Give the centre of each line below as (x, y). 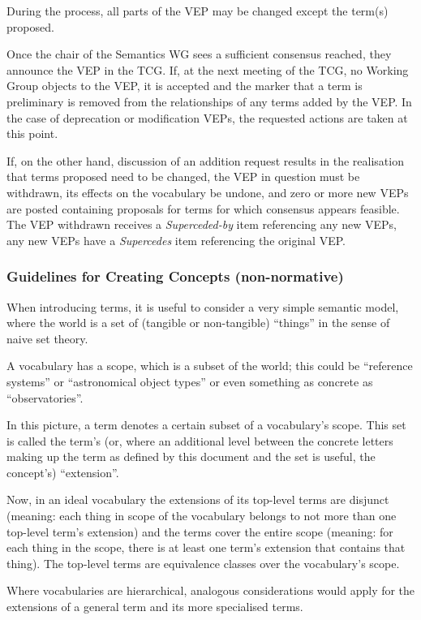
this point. (32, 133)
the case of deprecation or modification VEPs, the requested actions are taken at (207, 117)
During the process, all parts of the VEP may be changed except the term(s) (198, 11)
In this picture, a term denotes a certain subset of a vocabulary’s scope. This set (206, 425)
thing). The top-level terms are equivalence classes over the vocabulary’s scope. (203, 563)
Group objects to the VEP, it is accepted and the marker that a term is (185, 86)
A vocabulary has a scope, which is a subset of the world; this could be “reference (210, 366)
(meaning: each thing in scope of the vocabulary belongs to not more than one (202, 516)
